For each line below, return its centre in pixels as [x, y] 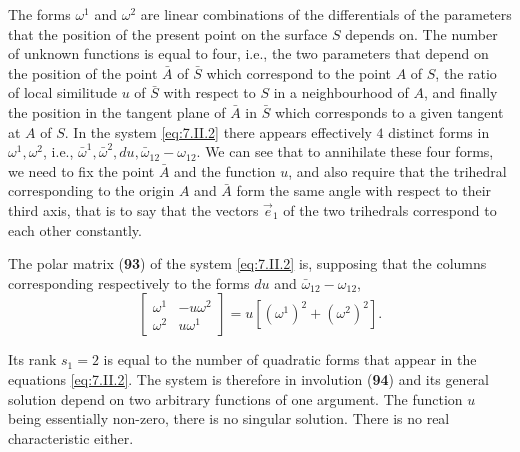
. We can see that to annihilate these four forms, [345, 151]
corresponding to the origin [91, 190]
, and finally [460, 92]
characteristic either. [71, 437]
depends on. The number [421, 33]
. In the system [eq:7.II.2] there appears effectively [218, 131]
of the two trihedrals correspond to [390, 209]
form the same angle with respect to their [364, 190]
